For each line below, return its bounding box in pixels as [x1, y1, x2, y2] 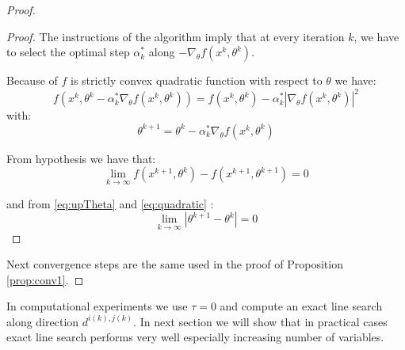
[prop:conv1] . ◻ [6, 271, 84, 287]
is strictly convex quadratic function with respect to [71, 72, 323, 89]
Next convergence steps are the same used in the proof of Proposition [6, 256, 343, 272]
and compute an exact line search [220, 298, 383, 314]
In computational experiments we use [6, 298, 188, 314]
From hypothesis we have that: [6, 150, 156, 166]
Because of [6, 72, 58, 89]
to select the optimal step [6, 44, 130, 60]
